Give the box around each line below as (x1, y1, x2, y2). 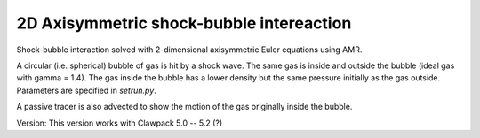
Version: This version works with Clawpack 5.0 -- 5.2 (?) (16, 118, 223, 128)
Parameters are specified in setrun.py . (16, 85, 157, 96)
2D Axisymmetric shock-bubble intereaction (16, 13, 352, 33)
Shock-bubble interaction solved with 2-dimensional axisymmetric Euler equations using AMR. (16, 44, 363, 55)
